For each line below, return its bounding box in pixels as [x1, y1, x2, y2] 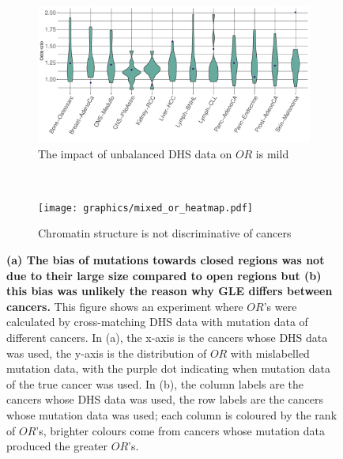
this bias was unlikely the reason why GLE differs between [6, 283, 333, 299]
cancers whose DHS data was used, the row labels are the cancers [6, 391, 323, 408]
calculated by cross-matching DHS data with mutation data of [6, 313, 308, 330]
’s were [263, 298, 297, 314]
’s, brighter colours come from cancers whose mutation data [36, 422, 325, 438]
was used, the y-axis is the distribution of [6, 344, 207, 361]
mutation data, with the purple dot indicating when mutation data [6, 360, 330, 377]
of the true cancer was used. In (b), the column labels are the [6, 375, 303, 392]
